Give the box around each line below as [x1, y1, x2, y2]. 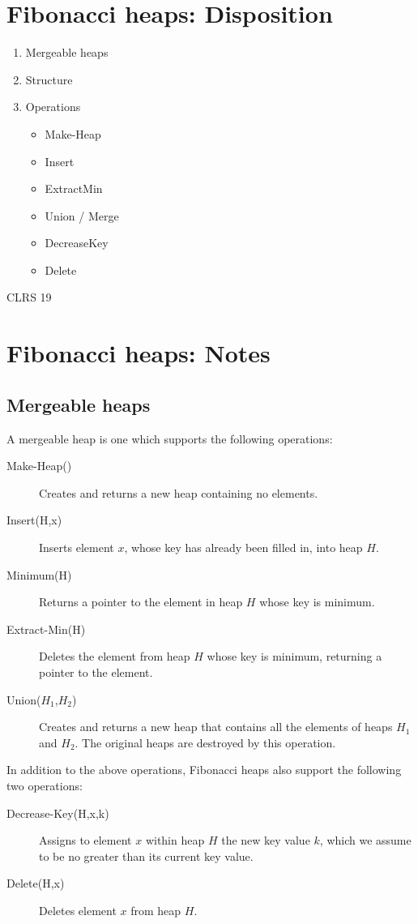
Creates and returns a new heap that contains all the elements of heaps [39, 718, 393, 735]
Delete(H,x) [6, 875, 65, 892]
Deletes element [39, 901, 117, 918]
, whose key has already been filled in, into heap [124, 539, 363, 556]
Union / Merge [45, 207, 119, 224]
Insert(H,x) [6, 511, 62, 528]
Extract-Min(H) [6, 620, 86, 637]
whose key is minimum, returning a [207, 648, 382, 665]
